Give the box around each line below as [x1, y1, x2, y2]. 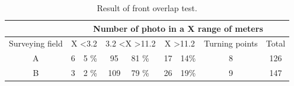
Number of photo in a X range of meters [93, 22, 263, 34]
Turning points [204, 37, 258, 49]
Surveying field [9, 37, 63, 49]
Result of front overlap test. [97, 2, 197, 14]
